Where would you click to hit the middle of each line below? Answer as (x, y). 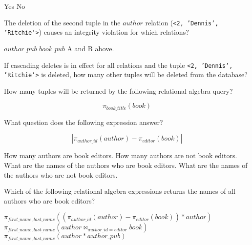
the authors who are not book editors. (61, 174)
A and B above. (91, 48)
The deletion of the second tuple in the (62, 22)
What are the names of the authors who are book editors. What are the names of (126, 165)
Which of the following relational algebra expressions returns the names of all (120, 191)
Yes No (15, 6)
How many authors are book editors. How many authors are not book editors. (121, 155)
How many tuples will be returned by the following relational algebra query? (118, 91)
